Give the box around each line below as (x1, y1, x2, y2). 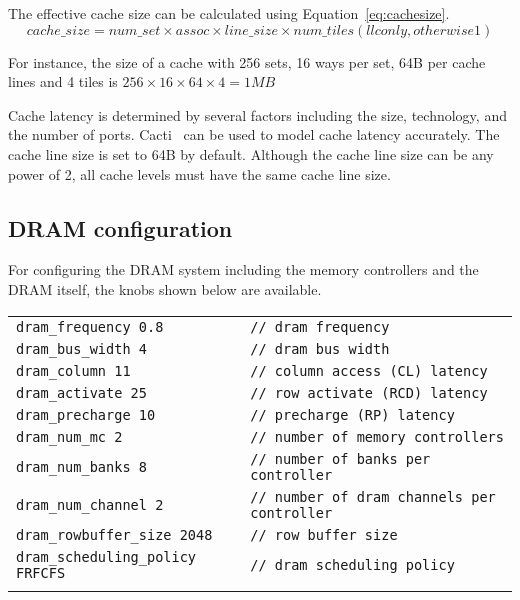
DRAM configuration (8, 212, 233, 243)
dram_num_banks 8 (16, 458, 147, 475)
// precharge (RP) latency (250, 406, 455, 423)
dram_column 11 (16, 362, 131, 379)
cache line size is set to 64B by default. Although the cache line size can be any (8, 143, 494, 164)
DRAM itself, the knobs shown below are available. (8, 278, 322, 299)
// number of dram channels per (250, 488, 496, 505)
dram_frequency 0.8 (16, 318, 164, 335)
